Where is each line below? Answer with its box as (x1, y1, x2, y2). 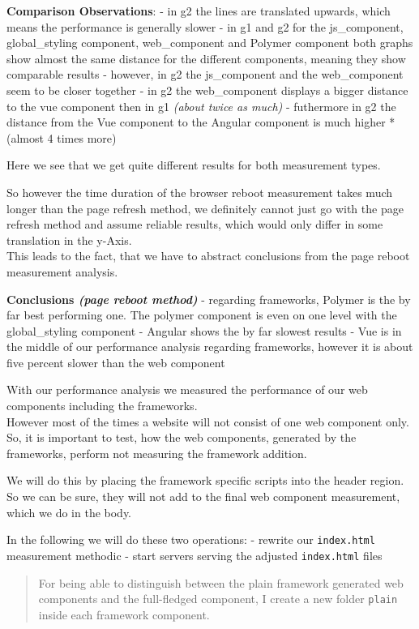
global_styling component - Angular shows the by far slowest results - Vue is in (6, 322, 402, 339)
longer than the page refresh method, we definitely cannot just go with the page (6, 199, 404, 216)
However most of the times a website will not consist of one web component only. (6, 413, 409, 430)
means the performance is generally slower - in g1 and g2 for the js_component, (6, 18, 404, 35)
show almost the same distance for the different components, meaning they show (6, 49, 406, 66)
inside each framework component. (38, 605, 210, 623)
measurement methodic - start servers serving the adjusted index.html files (6, 546, 383, 563)
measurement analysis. (6, 263, 118, 280)
